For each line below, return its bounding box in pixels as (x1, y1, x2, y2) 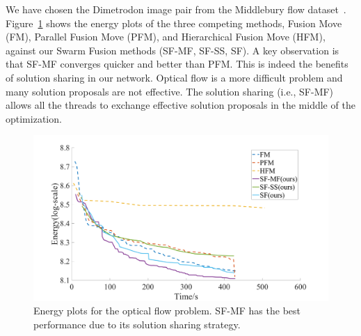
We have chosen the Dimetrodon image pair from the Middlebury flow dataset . (6, 2, 346, 16)
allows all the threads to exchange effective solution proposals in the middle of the (6, 98, 355, 112)
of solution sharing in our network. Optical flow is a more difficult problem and (6, 70, 343, 84)
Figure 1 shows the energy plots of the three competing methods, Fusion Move (6, 15, 342, 30)
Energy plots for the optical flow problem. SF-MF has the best (33, 303, 301, 318)
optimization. (6, 111, 62, 125)
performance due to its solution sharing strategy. (33, 316, 241, 331)
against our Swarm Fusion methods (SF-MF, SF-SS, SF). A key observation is (6, 43, 339, 57)
